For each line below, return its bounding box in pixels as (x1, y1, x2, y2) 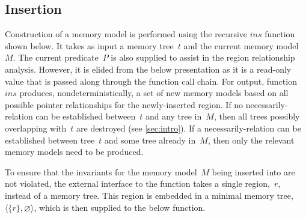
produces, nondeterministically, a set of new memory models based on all (19, 86, 289, 99)
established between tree (5, 133, 95, 146)
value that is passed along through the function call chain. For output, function (5, 74, 297, 87)
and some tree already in (104, 133, 196, 146)
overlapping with (5, 121, 67, 134)
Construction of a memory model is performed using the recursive (5, 28, 248, 40)
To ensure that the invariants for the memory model (5, 165, 197, 178)
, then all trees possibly (213, 110, 300, 123)
